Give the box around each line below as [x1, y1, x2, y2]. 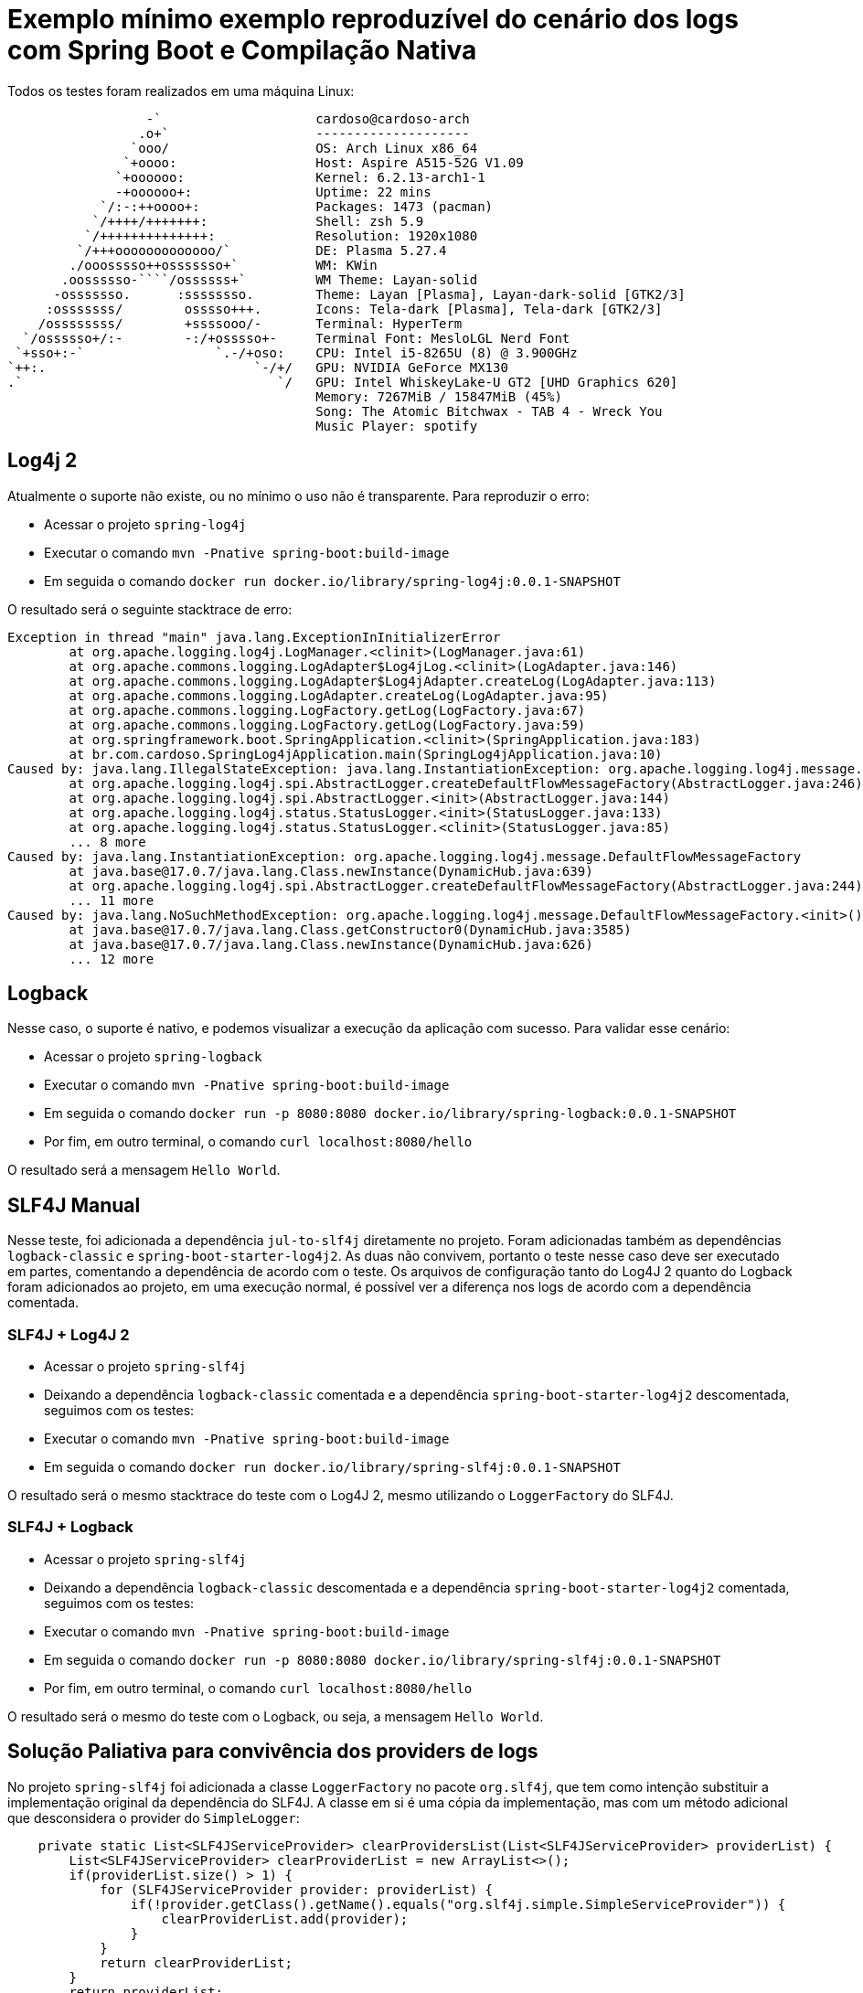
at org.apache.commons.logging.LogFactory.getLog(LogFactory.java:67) [69, 702, 586, 718]
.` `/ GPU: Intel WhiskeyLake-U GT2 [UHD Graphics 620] [7, 374, 678, 389]
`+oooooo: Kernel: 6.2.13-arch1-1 [115, 169, 485, 185]
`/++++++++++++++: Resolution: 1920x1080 [84, 228, 478, 243]
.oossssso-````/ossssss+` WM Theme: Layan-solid [61, 272, 478, 287]
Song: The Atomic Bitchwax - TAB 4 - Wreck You [315, 403, 663, 419]
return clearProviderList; [100, 1955, 293, 1970]
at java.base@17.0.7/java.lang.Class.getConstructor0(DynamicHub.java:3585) [69, 922, 632, 937]
